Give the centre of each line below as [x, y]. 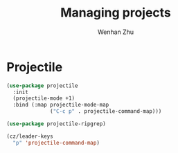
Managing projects [116, 13]
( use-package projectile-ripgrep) [56, 124]
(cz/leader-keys [30, 136]
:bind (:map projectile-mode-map [61, 105]
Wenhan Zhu [116, 32]
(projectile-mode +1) [44, 98]
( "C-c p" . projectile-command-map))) [106, 111]
